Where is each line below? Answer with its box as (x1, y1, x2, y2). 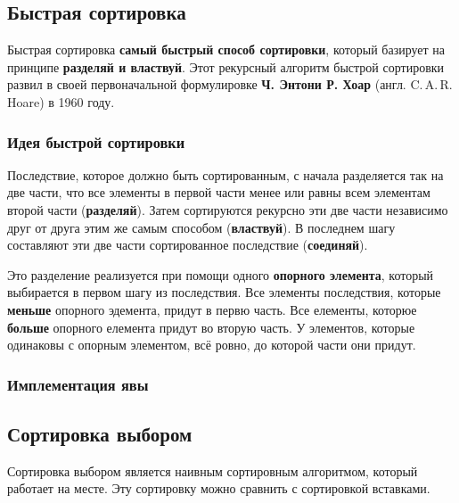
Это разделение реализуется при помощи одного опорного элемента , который (7, 265, 434, 284)
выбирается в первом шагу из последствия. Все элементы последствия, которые (7, 283, 441, 301)
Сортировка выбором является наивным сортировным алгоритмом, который (7, 461, 418, 480)
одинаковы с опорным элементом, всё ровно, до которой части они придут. (7, 335, 416, 354)
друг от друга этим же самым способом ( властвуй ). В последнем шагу (7, 218, 396, 236)
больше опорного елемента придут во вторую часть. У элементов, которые (7, 317, 415, 336)
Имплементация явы (7, 373, 149, 395)
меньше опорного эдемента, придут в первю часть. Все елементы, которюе (7, 300, 417, 318)
